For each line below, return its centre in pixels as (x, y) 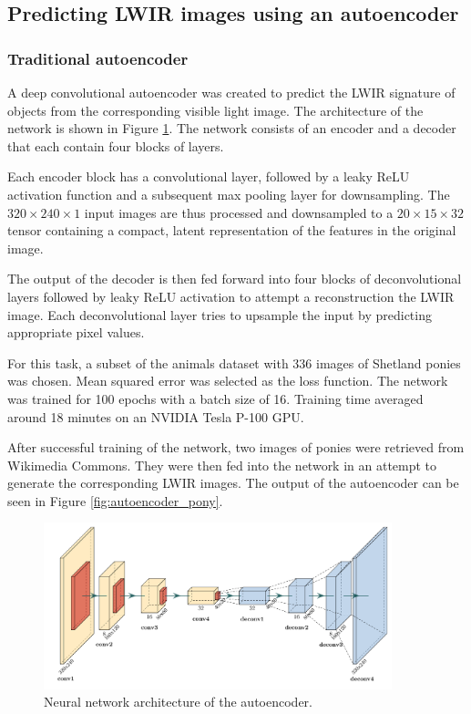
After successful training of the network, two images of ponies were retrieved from (236, 447)
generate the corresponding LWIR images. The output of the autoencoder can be (233, 483)
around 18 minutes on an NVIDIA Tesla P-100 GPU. (156, 416)
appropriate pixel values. (76, 332)
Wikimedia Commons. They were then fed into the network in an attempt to (222, 465)
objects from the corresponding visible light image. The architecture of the (215, 110)
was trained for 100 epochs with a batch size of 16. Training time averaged (215, 398)
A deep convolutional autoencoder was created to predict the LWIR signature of (231, 92)
